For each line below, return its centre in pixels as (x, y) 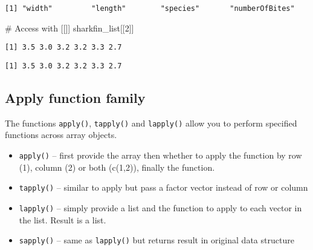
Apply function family (75, 97)
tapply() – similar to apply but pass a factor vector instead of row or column (163, 187)
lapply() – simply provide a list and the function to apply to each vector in (160, 207)
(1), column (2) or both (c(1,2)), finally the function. (117, 167)
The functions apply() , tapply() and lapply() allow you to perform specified (151, 123)
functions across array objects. (61, 135)
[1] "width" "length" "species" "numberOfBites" (150, 8)
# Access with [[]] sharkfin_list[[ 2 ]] (69, 28)
